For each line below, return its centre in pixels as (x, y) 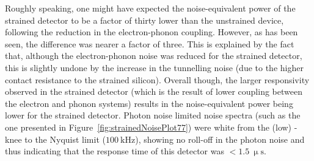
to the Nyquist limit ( (65, 139)
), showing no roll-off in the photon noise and (220, 139)
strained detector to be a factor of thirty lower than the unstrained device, (144, 20)
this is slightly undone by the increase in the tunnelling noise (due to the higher (154, 67)
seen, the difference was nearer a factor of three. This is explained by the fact (150, 43)
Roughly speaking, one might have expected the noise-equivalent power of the (150, 8)
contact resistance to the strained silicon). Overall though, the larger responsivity (157, 79)
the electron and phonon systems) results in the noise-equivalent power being (149, 103)
